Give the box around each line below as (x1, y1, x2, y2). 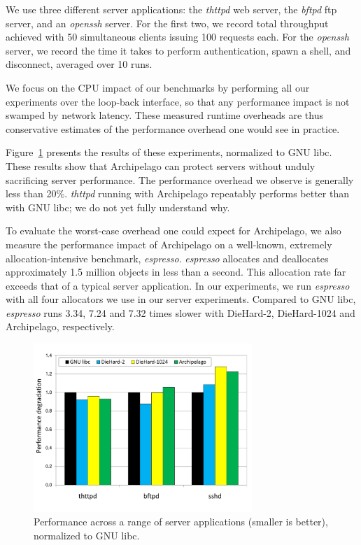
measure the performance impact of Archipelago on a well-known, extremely (6, 236, 332, 251)
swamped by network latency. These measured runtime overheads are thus (6, 108, 323, 122)
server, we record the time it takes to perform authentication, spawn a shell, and (6, 43, 351, 57)
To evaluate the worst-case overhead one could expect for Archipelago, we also (6, 223, 341, 238)
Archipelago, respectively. (6, 319, 115, 334)
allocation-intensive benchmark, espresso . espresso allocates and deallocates (6, 250, 329, 265)
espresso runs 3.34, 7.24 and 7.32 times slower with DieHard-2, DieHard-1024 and (6, 305, 355, 320)
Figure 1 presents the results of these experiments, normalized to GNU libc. (6, 145, 332, 160)
